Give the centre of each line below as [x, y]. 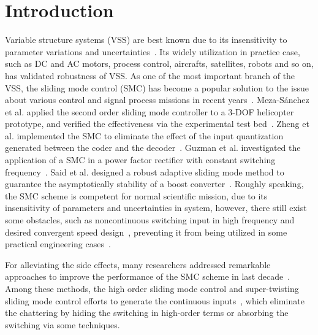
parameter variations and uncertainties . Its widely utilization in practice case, [153, 51]
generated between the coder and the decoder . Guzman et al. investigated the [153, 148]
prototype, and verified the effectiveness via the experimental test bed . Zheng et [157, 124]
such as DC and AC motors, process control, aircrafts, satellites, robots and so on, [159, 64]
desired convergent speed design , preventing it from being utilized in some [146, 232]
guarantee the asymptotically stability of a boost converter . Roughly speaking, [154, 184]
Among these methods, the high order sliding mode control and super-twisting [152, 288]
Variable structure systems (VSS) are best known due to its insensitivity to [146, 40]
